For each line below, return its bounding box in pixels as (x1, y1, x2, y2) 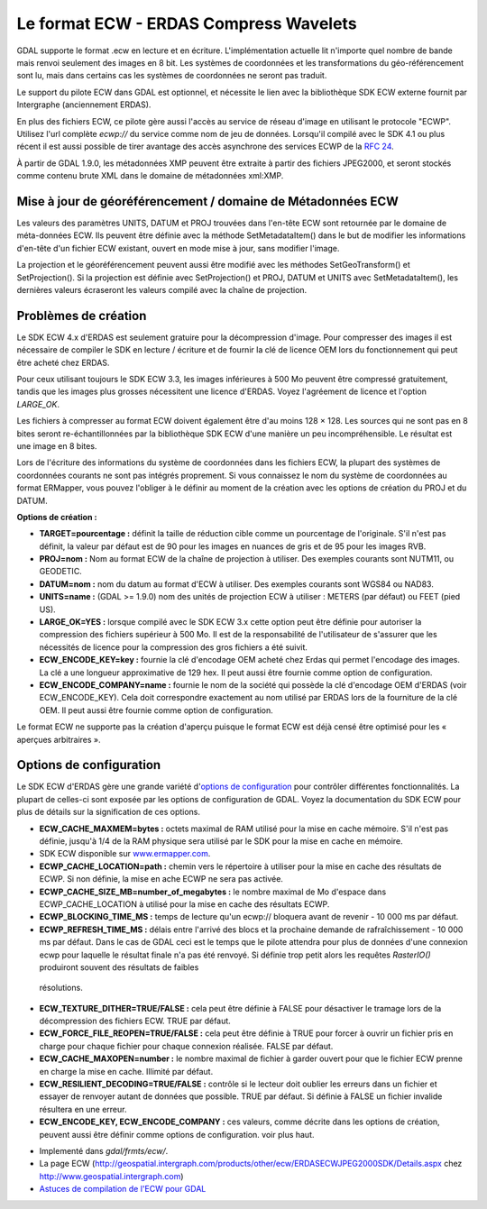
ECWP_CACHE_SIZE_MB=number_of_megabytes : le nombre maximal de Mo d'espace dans (39, 886, 387, 897)
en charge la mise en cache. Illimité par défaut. (39, 1066, 214, 1076)
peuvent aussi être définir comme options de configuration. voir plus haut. (39, 1129, 315, 1140)
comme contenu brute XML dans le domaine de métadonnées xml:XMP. (16, 170, 284, 181)
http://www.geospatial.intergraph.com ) (39, 1170, 184, 1181)
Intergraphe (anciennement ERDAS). (16, 99, 152, 110)
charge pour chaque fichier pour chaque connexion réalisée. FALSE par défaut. (39, 1040, 334, 1051)
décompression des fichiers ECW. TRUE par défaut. (39, 1015, 232, 1027)
